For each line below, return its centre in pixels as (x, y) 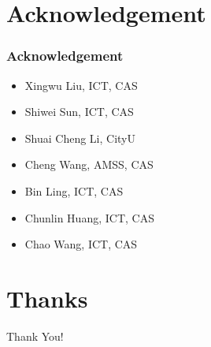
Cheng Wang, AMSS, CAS (89, 164)
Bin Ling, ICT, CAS (74, 190)
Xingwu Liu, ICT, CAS (81, 85)
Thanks (47, 298)
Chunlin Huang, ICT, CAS (89, 217)
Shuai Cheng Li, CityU (80, 138)
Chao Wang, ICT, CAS (81, 244)
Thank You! (35, 336)
